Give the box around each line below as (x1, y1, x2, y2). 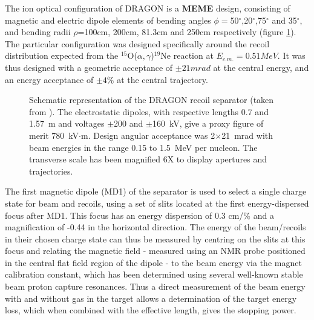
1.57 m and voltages (29, 117, 105, 130)
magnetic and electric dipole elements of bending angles (5, 13, 211, 26)
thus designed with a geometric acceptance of (5, 61, 173, 73)
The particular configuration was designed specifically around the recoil (5, 37, 270, 50)
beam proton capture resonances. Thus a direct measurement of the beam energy (5, 280, 306, 293)
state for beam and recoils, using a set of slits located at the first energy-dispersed (5, 196, 309, 209)
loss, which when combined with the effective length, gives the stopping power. (5, 304, 296, 316)
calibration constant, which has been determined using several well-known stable (5, 268, 303, 281)
